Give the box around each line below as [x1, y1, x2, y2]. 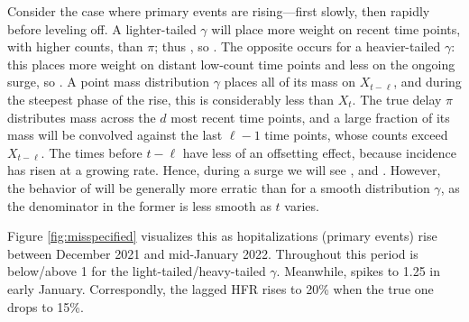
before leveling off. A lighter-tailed [7, 19, 197, 38]
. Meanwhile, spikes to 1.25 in [276, 262, 440, 281]
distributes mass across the [7, 107, 156, 126]
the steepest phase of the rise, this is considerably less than [7, 89, 335, 108]
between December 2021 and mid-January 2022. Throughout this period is [7, 244, 418, 262]
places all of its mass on [224, 72, 356, 91]
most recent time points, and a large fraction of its [170, 107, 450, 126]
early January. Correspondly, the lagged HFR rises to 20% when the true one [7, 279, 434, 298]
